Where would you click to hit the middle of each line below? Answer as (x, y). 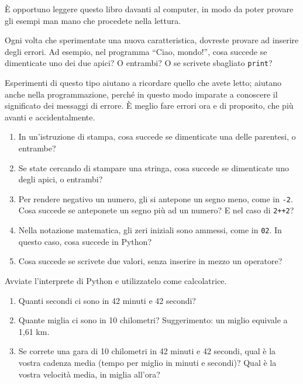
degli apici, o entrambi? (61, 179)
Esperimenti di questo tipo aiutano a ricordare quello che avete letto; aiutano (143, 83)
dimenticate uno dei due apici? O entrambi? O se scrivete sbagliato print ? (139, 63)
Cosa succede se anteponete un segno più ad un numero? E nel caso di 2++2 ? (156, 210)
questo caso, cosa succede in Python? (85, 241)
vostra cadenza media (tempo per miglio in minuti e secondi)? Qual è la (147, 362)
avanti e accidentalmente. (50, 117)
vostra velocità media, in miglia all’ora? (89, 374)
